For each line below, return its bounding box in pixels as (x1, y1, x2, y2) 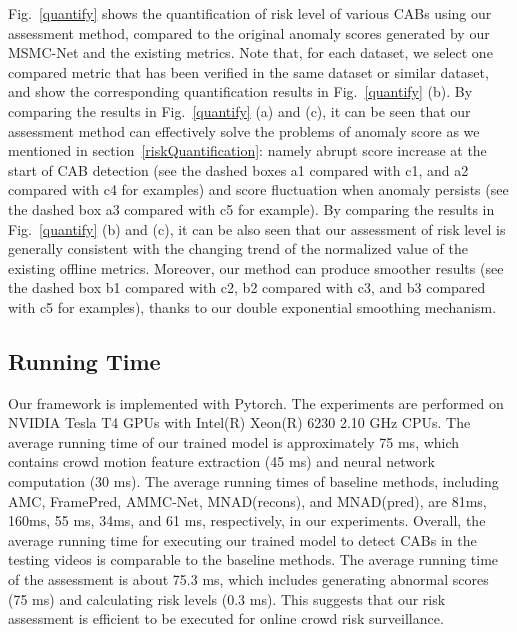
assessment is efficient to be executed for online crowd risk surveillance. (8, 608, 444, 629)
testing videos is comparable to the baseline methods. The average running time (8, 549, 499, 570)
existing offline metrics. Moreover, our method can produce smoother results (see (8, 257, 504, 278)
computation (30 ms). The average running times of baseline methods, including (8, 471, 499, 492)
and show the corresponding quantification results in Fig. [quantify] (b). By (8, 81, 473, 102)
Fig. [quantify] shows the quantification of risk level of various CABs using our (8, 3, 492, 23)
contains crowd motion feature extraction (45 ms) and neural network (8, 451, 435, 472)
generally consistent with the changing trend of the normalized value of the (8, 238, 468, 259)
